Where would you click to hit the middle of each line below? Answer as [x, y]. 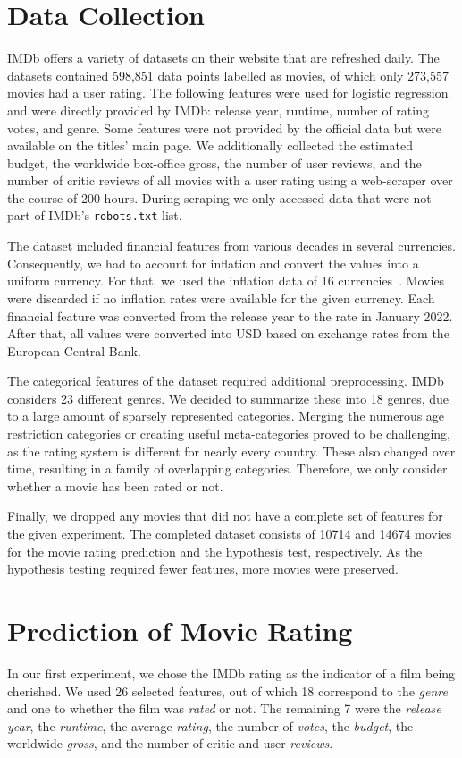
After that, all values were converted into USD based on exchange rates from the [228, 333]
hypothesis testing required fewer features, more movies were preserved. [203, 569]
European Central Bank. [74, 350]
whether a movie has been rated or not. [115, 485]
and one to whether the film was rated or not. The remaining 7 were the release [224, 708]
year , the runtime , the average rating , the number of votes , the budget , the [210, 725]
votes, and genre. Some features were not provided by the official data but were [225, 128]
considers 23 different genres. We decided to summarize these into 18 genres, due [228, 398]
